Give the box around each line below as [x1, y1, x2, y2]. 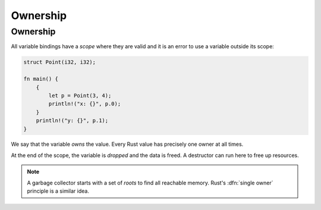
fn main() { [23, 76, 59, 83]
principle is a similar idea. [27, 187, 89, 195]
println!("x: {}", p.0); [48, 101, 121, 107]
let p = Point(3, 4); [48, 92, 112, 99]
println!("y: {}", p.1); [36, 117, 109, 124]
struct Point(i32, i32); [23, 59, 96, 65]
